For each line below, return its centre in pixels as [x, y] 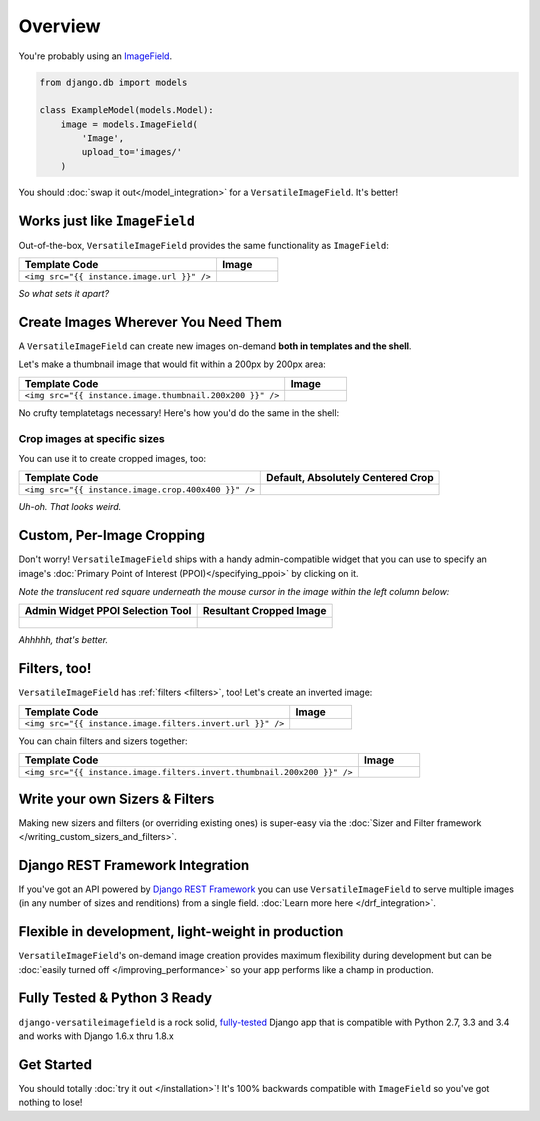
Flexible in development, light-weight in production [181, 931]
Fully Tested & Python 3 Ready [115, 998]
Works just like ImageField [106, 220]
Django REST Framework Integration [134, 865]
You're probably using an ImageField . [95, 56]
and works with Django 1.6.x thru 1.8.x [96, 1036]
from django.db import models [113, 82]
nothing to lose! [50, 1102]
